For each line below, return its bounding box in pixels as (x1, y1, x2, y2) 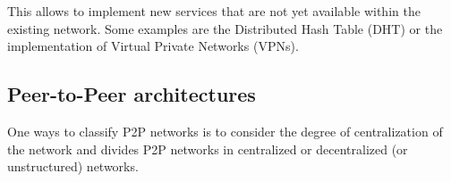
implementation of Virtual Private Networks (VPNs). (7, 37, 299, 55)
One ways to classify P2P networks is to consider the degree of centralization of (7, 121, 443, 140)
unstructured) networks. (7, 157, 139, 176)
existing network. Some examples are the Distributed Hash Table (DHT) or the (7, 19, 443, 37)
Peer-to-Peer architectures (7, 80, 256, 108)
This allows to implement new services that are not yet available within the (7, 2, 421, 20)
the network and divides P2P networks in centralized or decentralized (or (7, 139, 408, 158)
